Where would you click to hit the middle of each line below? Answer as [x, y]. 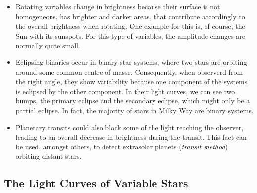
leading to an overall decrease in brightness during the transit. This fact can [131, 137]
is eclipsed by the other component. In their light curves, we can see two [125, 91]
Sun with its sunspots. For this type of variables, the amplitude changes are [130, 35]
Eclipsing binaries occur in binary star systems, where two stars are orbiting [131, 62]
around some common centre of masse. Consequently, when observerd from [129, 72]
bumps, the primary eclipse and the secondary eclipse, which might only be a [133, 101]
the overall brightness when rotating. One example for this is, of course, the [130, 26]
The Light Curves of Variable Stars [96, 183]
